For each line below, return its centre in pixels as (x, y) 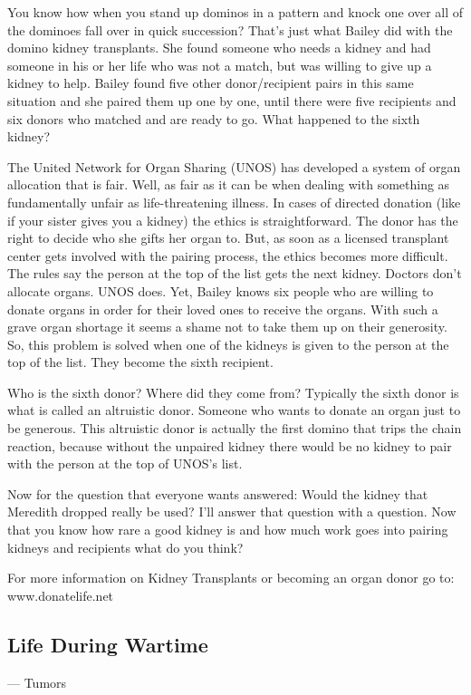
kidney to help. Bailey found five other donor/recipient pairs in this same (211, 83)
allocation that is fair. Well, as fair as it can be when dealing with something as (229, 184)
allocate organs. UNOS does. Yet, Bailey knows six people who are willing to (221, 290)
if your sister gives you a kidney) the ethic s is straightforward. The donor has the (233, 220)
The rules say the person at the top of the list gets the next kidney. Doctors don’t (235, 273)
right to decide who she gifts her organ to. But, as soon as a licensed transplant (228, 238)
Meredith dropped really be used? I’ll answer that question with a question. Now (232, 512)
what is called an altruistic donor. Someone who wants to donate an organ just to (234, 410)
